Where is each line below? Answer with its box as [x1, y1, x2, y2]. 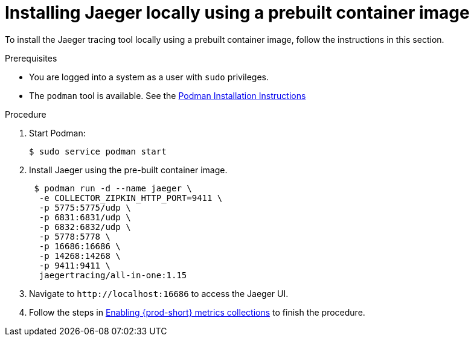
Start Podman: [29, 127, 86, 138]
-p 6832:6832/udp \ [39, 221, 131, 232]
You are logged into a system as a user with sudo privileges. [29, 71, 269, 82]
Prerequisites [5, 53, 57, 63]
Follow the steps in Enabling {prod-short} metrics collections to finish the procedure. [29, 307, 365, 317]
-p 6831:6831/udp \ [39, 212, 131, 222]
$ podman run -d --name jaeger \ [34, 183, 192, 193]
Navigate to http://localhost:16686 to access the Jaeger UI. [29, 288, 289, 299]
